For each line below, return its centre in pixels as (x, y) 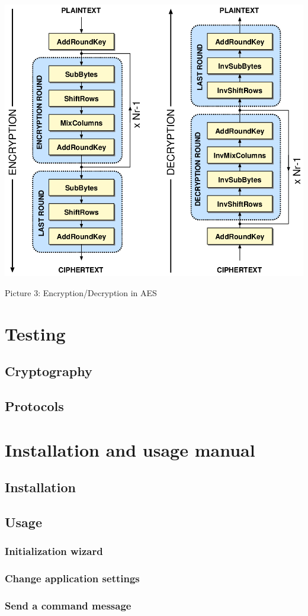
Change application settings (72, 578)
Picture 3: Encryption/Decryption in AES (81, 293)
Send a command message (68, 606)
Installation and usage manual (130, 449)
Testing (35, 333)
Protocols (34, 406)
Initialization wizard (54, 551)
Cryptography (49, 371)
